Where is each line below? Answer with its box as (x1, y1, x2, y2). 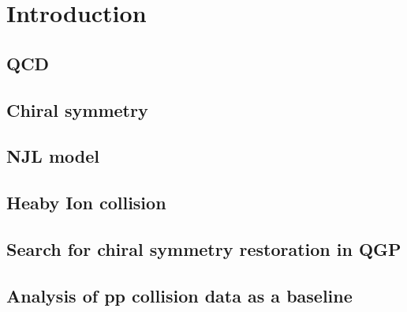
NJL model (6, 144, 99, 168)
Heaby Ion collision (6, 190, 166, 215)
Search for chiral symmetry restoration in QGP (6, 236, 401, 261)
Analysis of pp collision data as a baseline (6, 283, 353, 307)
